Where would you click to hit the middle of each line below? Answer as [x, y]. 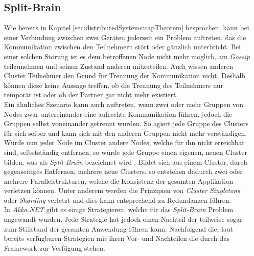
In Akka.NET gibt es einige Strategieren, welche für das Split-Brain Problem [119, 209]
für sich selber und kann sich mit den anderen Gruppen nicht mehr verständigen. [126, 133]
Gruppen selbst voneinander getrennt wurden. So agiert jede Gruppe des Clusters [126, 123]
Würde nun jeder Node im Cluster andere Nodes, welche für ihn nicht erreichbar [124, 142]
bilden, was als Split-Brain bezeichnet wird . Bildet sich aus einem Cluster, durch [126, 161]
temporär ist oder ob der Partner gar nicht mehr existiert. [91, 95]
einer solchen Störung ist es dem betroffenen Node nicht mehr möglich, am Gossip [127, 56]
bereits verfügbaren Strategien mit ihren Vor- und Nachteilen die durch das [117, 238]
